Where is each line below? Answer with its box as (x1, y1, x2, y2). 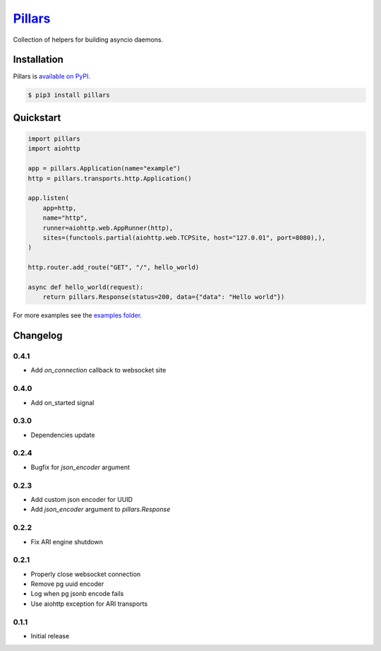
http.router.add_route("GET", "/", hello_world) (28, 264, 200, 271)
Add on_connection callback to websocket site (30, 366, 167, 375)
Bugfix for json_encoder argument (30, 463, 131, 471)
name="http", (42, 214, 88, 222)
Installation (13, 54, 64, 66)
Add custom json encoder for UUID (30, 495, 133, 503)
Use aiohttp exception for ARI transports (30, 599, 148, 608)
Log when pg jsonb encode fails (30, 590, 124, 598)
